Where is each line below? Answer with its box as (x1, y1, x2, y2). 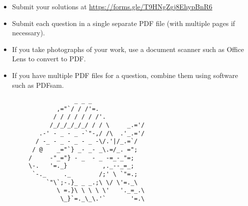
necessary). (12, 27, 45, 38)
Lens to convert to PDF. (12, 53, 86, 64)
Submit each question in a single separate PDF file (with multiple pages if (12, 18, 235, 28)
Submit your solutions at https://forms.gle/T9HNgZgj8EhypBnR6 (12, 1, 213, 11)
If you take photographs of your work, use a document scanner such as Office (12, 44, 244, 54)
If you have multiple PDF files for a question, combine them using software (12, 70, 238, 80)
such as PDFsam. (12, 79, 64, 90)
